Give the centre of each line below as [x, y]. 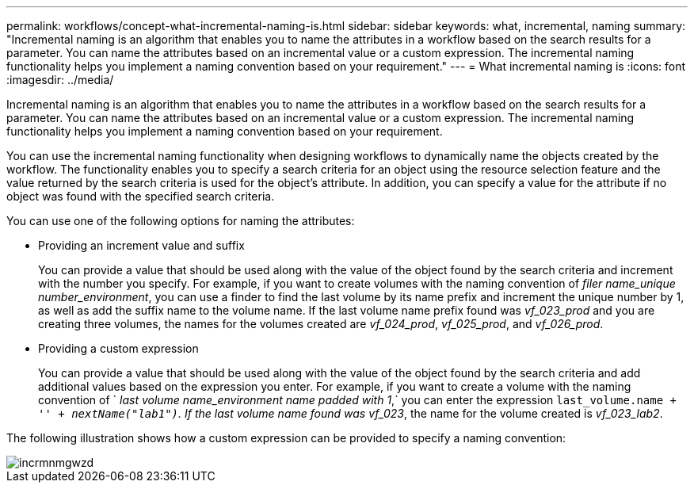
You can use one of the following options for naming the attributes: [181, 221]
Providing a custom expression [118, 348]
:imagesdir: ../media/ [60, 80]
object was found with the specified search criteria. [141, 196]
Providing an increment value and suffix [141, 245]
